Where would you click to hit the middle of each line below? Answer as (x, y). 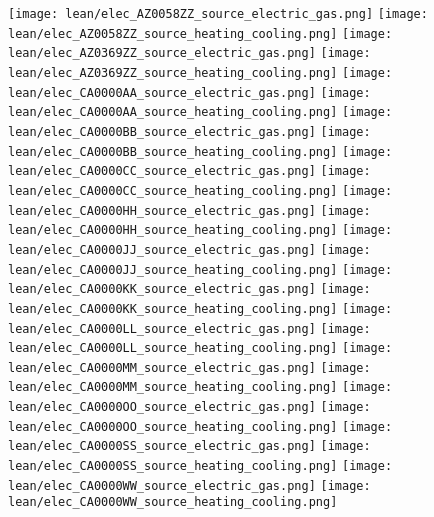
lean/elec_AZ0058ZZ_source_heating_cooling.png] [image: (200, 33)
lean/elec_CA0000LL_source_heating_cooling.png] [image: (200, 348)
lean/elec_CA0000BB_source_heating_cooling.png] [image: (200, 151)
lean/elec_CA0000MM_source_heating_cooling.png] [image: (200, 387)
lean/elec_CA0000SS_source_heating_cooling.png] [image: (200, 466)
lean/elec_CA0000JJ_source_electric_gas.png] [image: (189, 249)
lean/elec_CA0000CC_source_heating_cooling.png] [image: (200, 190)
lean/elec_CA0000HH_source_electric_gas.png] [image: (189, 210)
